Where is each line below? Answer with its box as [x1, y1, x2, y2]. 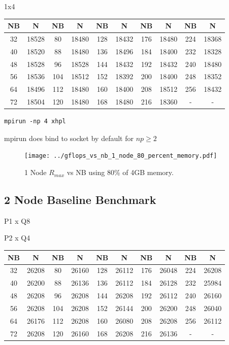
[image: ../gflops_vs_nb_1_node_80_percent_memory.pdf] [24, 152, 217, 160]
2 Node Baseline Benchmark [4, 192, 156, 208]
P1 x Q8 [4, 215, 30, 226]
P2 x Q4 [4, 232, 30, 243]
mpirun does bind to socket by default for [4, 132, 134, 143]
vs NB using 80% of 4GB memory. [67, 167, 174, 178]
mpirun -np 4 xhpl [4, 118, 66, 125]
